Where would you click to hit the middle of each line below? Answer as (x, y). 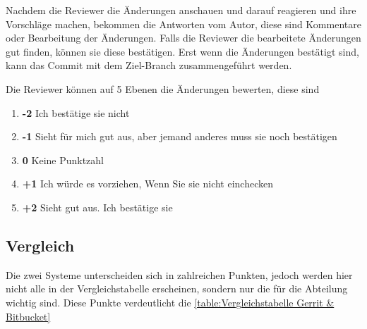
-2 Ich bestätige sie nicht (76, 112)
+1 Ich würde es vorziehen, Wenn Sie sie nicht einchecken (148, 184)
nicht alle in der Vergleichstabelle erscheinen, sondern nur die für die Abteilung (177, 288)
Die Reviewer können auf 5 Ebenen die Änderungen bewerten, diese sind (163, 88)
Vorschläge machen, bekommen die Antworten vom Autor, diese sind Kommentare (183, 24)
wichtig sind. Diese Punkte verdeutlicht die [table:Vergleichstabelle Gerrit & (170, 302)
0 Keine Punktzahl (63, 160)
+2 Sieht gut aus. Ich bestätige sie (97, 207)
